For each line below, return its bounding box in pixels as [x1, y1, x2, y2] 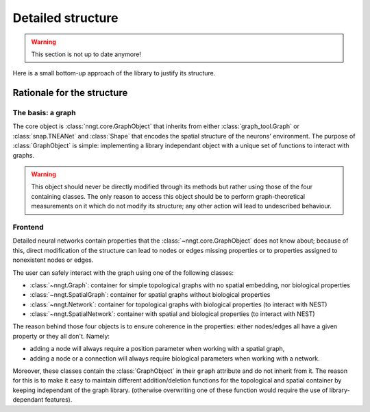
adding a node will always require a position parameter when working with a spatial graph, [29, 345, 285, 353]
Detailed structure [12, 10, 119, 25]
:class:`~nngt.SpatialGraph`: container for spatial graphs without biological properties [29, 291, 271, 299]
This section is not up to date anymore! [31, 50, 142, 58]
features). [45, 396, 73, 404]
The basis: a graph [12, 108, 76, 118]
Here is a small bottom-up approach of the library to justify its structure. [12, 69, 216, 77]
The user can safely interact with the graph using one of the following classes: [12, 268, 234, 277]
